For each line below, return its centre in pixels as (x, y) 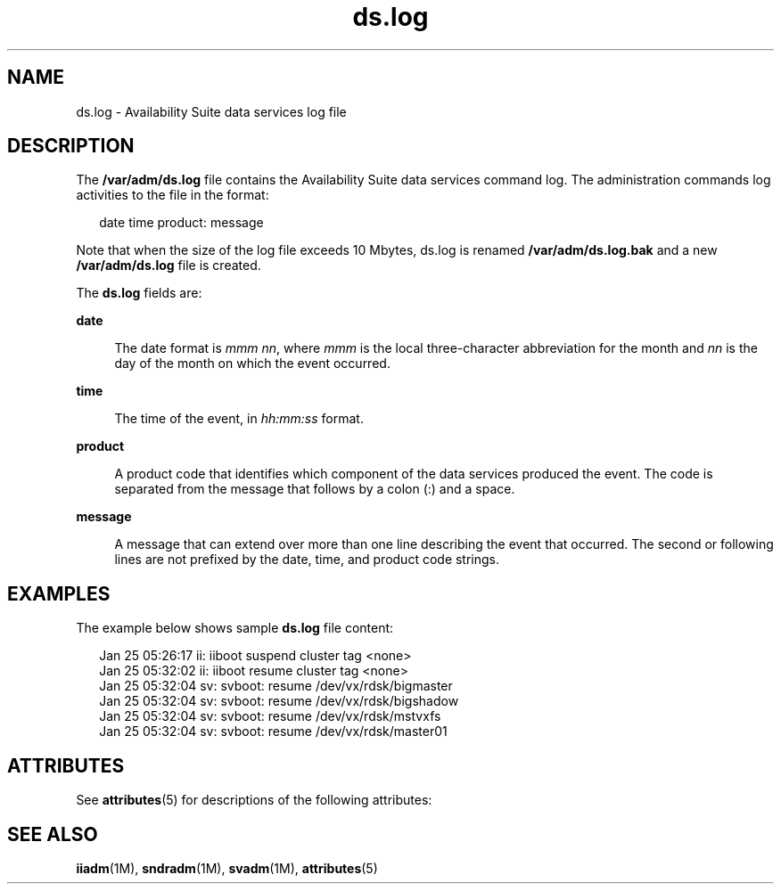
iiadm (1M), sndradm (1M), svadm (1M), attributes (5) (227, 868)
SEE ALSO (53, 834)
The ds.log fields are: (139, 293)
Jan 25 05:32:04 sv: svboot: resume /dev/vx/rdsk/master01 (273, 732)
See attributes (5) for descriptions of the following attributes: (254, 800)
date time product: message (181, 223)
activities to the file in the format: (173, 195)
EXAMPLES (59, 593)
